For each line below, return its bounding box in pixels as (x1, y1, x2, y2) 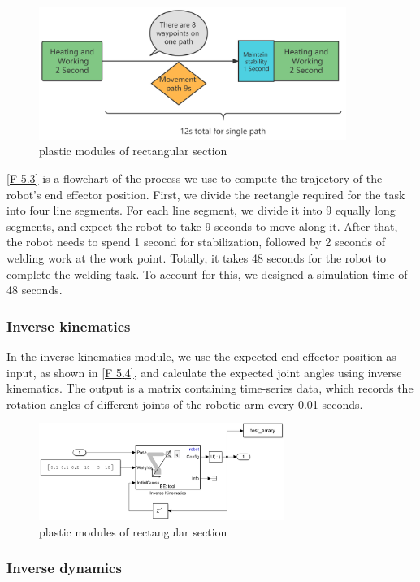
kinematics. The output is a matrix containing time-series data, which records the (6, 380, 414, 397)
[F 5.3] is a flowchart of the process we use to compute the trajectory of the (6, 170, 383, 187)
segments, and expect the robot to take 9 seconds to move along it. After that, (6, 217, 398, 234)
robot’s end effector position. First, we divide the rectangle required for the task (6, 185, 405, 202)
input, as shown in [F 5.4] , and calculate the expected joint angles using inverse (6, 363, 402, 380)
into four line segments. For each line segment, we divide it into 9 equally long (6, 202, 396, 219)
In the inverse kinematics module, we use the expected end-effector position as (6, 348, 396, 365)
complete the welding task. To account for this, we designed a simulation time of (6, 265, 408, 282)
